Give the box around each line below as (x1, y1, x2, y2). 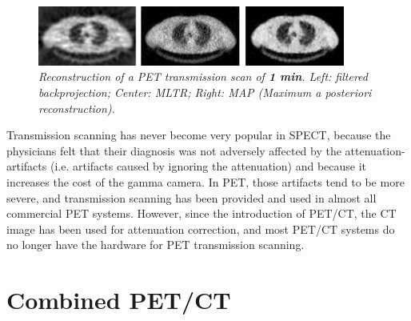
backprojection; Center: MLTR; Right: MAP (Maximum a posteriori (38, 84, 372, 101)
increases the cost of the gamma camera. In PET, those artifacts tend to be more (6, 174, 405, 190)
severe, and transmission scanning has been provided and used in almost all (6, 189, 377, 206)
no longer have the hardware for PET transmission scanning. (6, 236, 305, 253)
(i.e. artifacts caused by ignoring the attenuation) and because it (50, 158, 367, 175)
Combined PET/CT (6, 283, 231, 316)
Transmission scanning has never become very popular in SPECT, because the (6, 126, 391, 143)
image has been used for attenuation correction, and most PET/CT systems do (6, 220, 395, 237)
